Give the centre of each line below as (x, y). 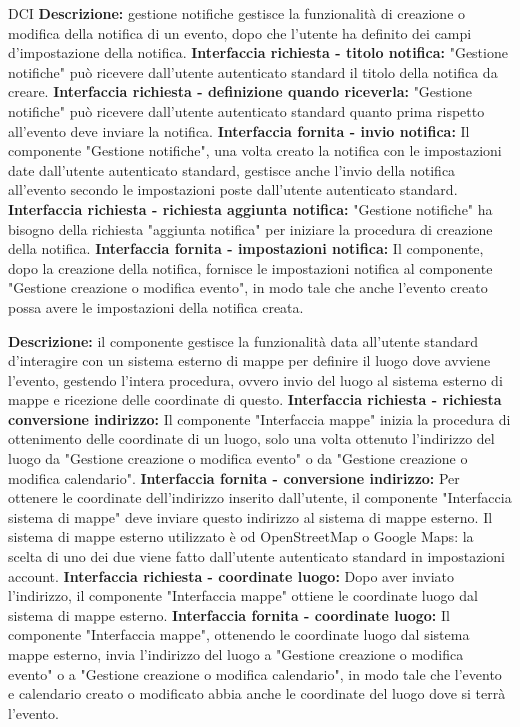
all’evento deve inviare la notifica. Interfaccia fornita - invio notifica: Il (239, 130)
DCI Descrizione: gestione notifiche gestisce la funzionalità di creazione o (237, 13)
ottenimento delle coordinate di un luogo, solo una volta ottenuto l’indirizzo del (251, 438)
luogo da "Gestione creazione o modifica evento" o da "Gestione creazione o (238, 458)
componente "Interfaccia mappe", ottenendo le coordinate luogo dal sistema (239, 634)
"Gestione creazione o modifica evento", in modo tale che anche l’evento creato (248, 287)
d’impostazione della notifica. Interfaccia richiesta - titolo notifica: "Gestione (258, 52)
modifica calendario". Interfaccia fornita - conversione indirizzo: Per (234, 477)
